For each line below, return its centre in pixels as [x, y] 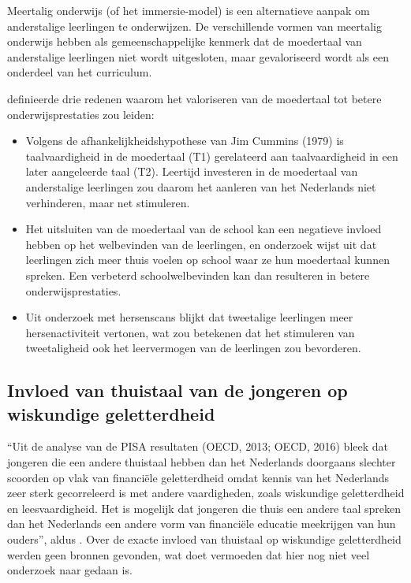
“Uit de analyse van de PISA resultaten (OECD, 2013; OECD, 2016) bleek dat [198, 446]
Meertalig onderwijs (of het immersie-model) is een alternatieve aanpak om [189, 10]
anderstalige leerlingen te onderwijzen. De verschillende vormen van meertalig [195, 26]
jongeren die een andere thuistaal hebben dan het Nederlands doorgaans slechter [202, 462]
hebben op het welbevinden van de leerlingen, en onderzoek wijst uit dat [201, 244]
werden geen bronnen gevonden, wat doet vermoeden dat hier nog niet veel [189, 554]
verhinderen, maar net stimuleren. [108, 202]
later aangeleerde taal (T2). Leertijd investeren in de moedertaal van [192, 171]
